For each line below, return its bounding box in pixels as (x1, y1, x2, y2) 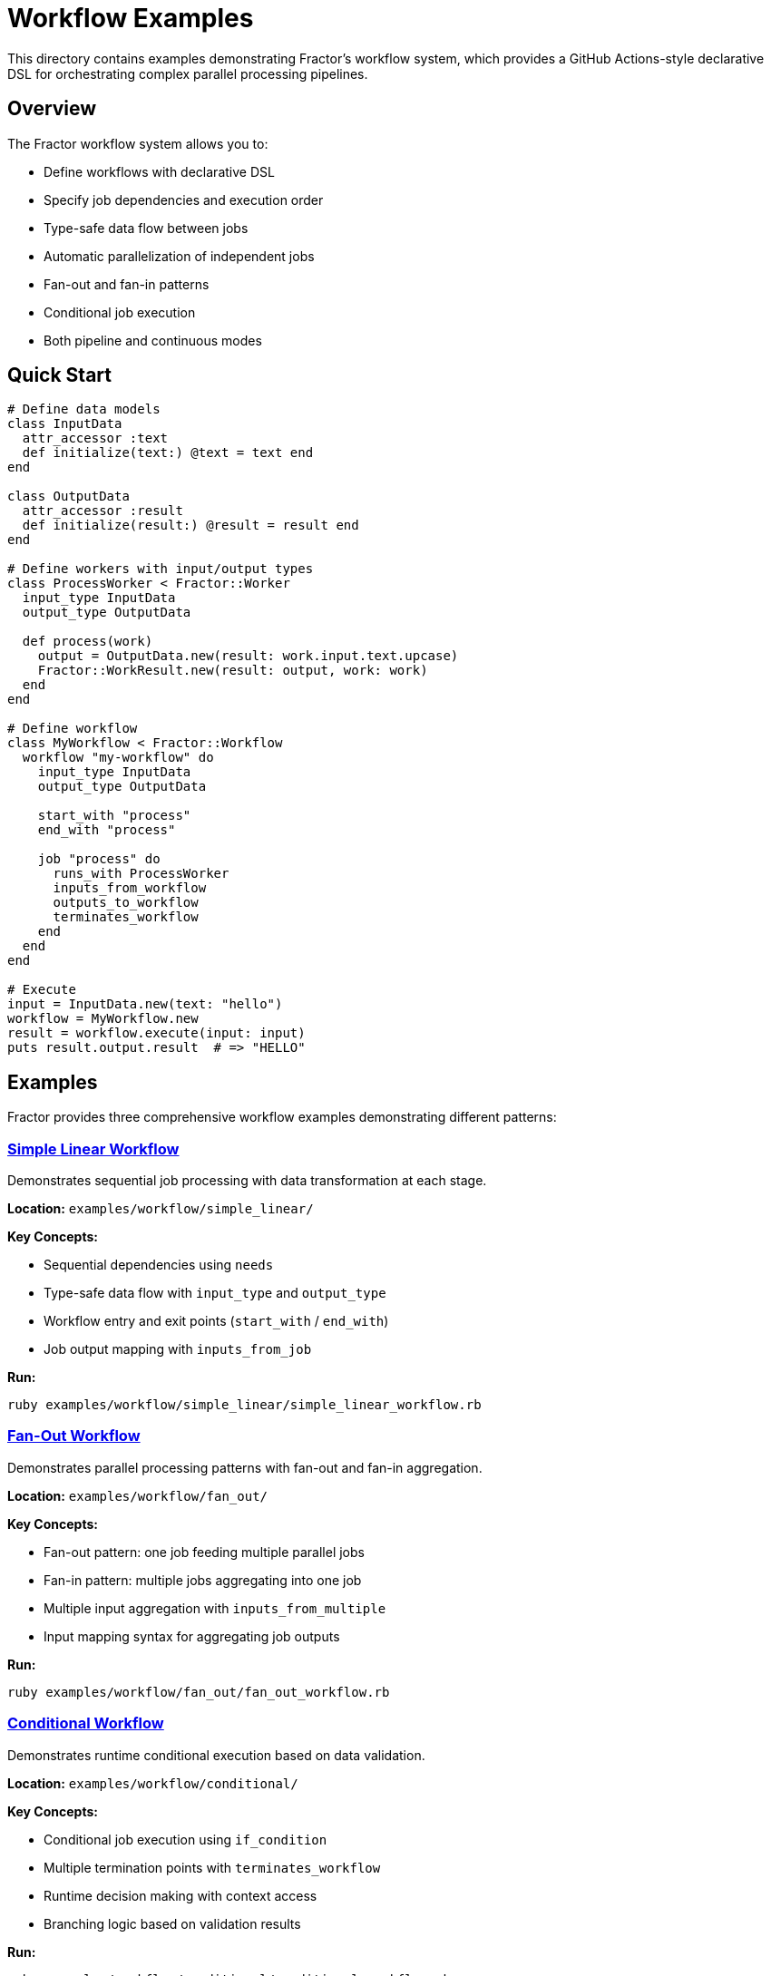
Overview (7, 97, 97, 121)
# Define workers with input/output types (7, 561, 314, 577)
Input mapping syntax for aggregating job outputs (44, 1628, 340, 1644)
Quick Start (7, 364, 112, 387)
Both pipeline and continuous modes (44, 332, 262, 348)
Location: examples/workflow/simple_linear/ (7, 1201, 314, 1217)
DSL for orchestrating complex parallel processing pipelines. (7, 65, 368, 82)
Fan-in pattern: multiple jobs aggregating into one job (44, 1572, 362, 1588)
